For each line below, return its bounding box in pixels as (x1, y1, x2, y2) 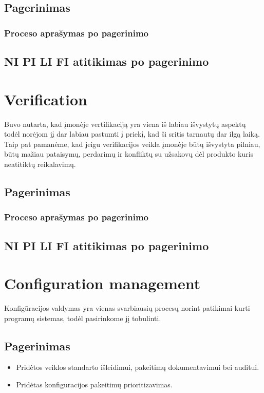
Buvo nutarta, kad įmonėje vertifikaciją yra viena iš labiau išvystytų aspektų (4, 118, 246, 129)
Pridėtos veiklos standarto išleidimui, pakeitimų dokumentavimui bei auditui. (16, 362, 259, 372)
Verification (4, 88, 87, 109)
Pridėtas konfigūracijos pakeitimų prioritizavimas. (16, 379, 173, 390)
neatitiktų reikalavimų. (4, 158, 76, 169)
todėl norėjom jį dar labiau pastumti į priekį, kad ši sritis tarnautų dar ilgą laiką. (4, 128, 260, 139)
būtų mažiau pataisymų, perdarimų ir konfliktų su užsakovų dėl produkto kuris (4, 148, 254, 159)
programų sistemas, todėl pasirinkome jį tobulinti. (4, 312, 161, 323)
